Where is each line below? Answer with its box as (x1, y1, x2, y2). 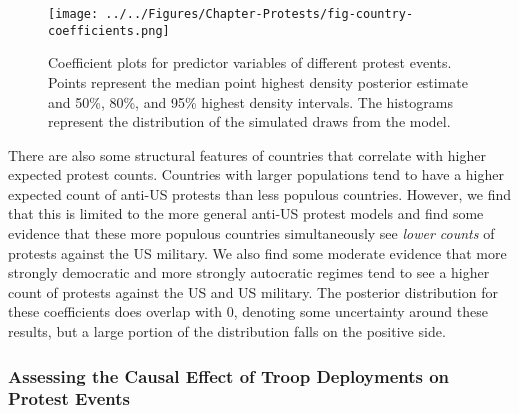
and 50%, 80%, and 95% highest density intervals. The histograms (48, 91, 453, 112)
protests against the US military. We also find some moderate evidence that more (8, 242, 507, 263)
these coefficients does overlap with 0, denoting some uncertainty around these (8, 301, 488, 322)
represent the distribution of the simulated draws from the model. (48, 111, 451, 132)
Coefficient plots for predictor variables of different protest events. (48, 52, 452, 73)
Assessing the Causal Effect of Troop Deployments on (8, 363, 450, 388)
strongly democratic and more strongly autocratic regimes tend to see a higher (8, 262, 490, 283)
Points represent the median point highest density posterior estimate (48, 71, 469, 92)
